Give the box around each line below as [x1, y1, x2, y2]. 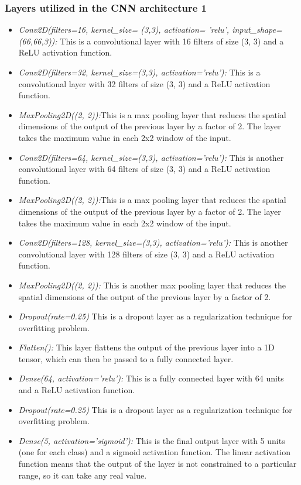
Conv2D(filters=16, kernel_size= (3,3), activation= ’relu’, [18, 23, 230, 36]
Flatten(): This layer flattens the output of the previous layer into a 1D [18, 341, 275, 353]
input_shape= [232, 23, 282, 36]
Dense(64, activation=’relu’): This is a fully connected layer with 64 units [18, 372, 284, 384]
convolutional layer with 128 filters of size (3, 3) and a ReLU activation [18, 247, 275, 260]
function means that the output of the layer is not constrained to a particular [18, 458, 297, 470]
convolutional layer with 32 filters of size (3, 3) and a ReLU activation [18, 77, 271, 90]
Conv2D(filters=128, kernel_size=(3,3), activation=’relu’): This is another [18, 236, 288, 249]
